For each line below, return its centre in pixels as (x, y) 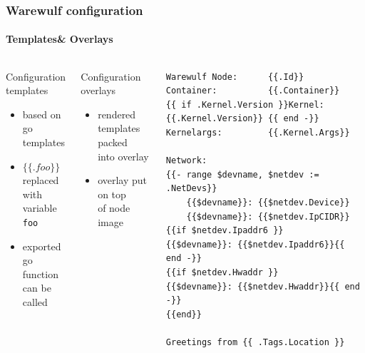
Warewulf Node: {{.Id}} (235, 77)
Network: (186, 161)
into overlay (123, 156)
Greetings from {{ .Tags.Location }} (255, 342)
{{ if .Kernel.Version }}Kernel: (245, 104)
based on (42, 114)
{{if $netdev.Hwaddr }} (222, 272)
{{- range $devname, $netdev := (242, 174)
